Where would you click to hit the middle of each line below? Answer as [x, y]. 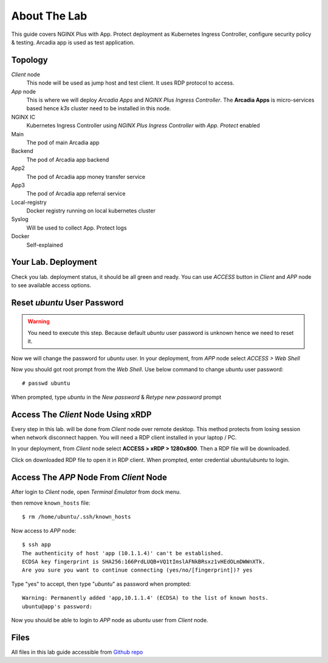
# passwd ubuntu [46, 383]
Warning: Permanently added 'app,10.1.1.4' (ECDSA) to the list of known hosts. [145, 598]
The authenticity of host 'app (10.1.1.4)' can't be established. [123, 553]
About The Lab [49, 16]
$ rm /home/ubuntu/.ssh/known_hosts [77, 517]
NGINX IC [23, 117]
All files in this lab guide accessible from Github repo [77, 652]
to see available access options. [51, 285]
